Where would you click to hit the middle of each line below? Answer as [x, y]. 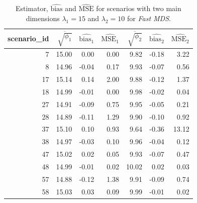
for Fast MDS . [149, 18]
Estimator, [32, 8]
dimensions [43, 18]
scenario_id [28, 38]
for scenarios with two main [139, 8]
